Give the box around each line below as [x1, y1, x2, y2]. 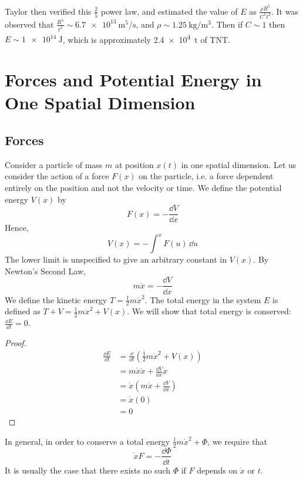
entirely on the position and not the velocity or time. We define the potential [5, 181, 282, 193]
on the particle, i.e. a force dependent [139, 170, 274, 182]
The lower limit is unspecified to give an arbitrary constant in [5, 253, 227, 266]
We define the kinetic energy [5, 293, 107, 306]
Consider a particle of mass [5, 158, 103, 170]
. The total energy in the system [144, 293, 261, 306]
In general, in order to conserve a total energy [5, 435, 170, 447]
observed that [5, 18, 54, 30]
